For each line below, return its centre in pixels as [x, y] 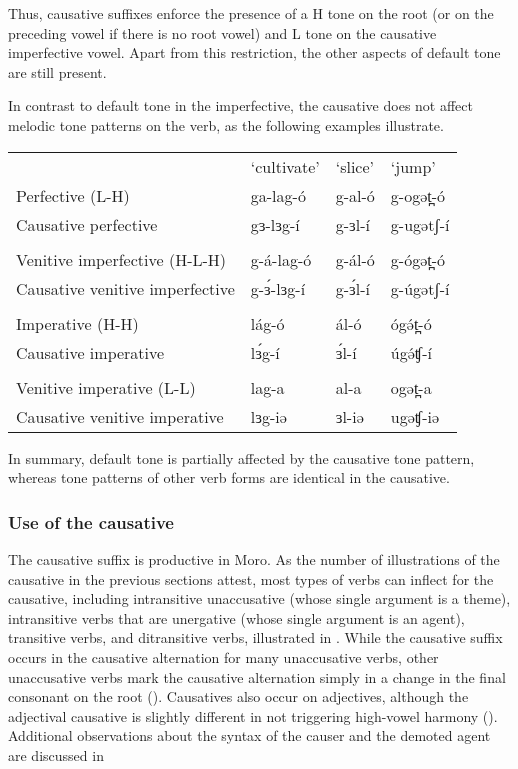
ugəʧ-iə [415, 416]
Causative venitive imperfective [125, 288]
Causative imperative [90, 352]
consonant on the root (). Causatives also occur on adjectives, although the [238, 696]
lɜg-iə [268, 416]
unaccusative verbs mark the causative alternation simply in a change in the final [257, 676]
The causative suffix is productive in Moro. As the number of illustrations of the [254, 558]
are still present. [57, 71]
